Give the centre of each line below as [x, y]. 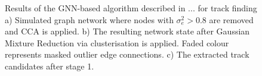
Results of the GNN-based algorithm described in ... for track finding [131, 8]
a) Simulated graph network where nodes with [89, 19]
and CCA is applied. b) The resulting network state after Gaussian [127, 31]
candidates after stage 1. [50, 66]
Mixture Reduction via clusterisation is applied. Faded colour [117, 42]
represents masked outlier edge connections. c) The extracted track [127, 54]
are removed [231, 19]
